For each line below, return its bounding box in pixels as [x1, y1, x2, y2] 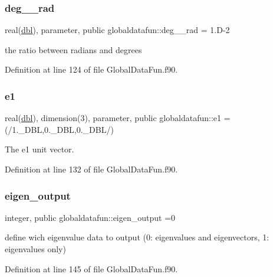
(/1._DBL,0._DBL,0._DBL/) [5, 123, 114, 135]
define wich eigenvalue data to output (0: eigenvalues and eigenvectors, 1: [5, 231, 269, 243]
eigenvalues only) [5, 243, 66, 255]
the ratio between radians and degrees [5, 43, 142, 56]
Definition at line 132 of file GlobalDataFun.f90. [5, 163, 178, 175]
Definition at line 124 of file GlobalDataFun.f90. [5, 63, 178, 76]
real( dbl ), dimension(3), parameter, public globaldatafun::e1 [5, 112, 222, 124]
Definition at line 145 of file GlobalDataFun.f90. [5, 262, 178, 275]
